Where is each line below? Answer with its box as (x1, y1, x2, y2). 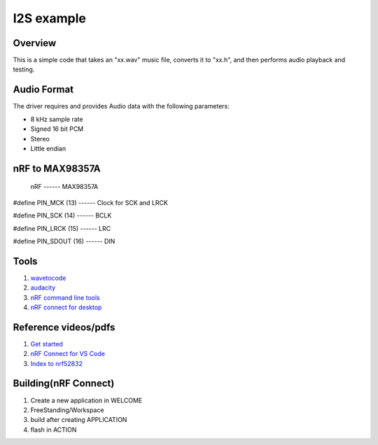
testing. (13, 65, 35, 73)
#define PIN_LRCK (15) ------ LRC (13, 224, 111, 232)
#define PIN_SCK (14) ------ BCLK (13, 211, 112, 220)
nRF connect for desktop (30, 303, 102, 311)
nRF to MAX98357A (13, 162, 101, 174)
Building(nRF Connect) (13, 378, 115, 390)
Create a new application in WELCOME (30, 396, 143, 404)
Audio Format (13, 84, 73, 96)
